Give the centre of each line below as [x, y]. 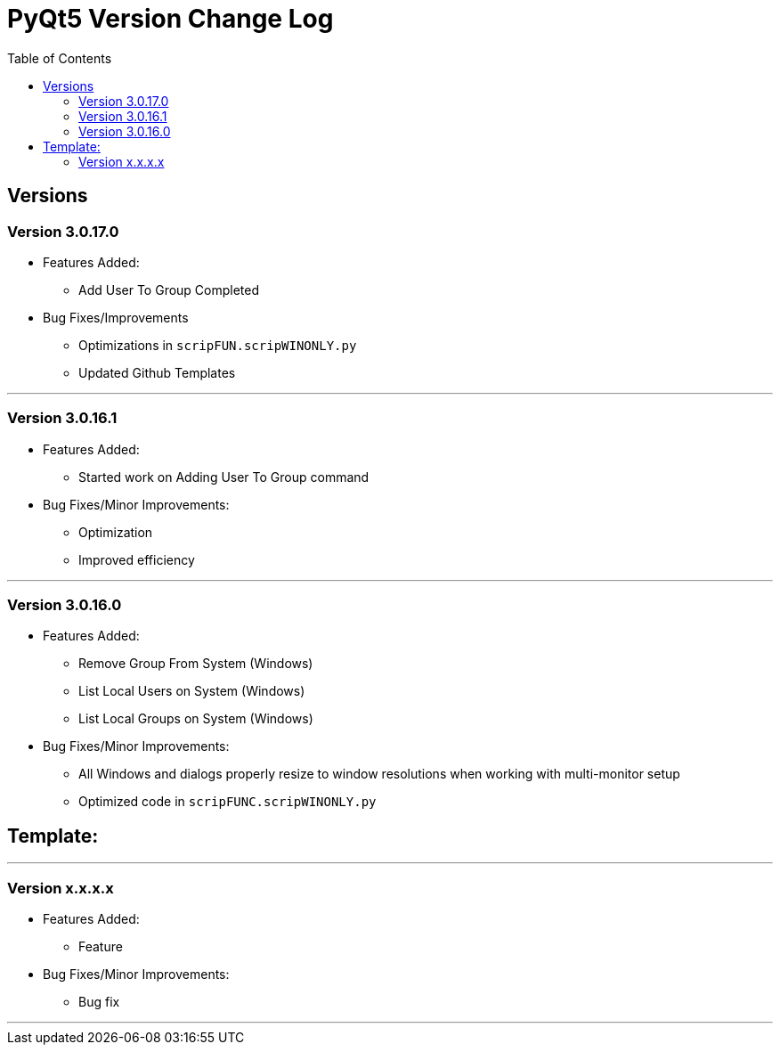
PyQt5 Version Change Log [171, 19]
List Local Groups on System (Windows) [196, 719]
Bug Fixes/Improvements [116, 317]
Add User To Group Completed [169, 290]
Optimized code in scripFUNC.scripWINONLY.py [227, 802]
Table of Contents [60, 58]
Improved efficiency [137, 559]
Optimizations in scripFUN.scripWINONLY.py [218, 345]
